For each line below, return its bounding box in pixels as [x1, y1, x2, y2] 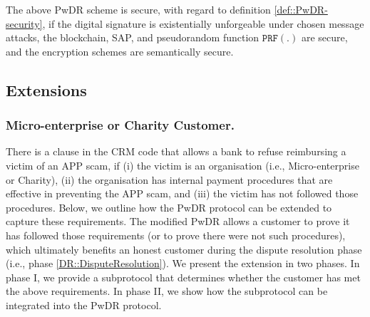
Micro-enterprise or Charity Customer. [6, 116, 235, 134]
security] [6, 16, 43, 31]
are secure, [301, 30, 348, 45]
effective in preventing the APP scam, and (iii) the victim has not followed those [6, 186, 359, 201]
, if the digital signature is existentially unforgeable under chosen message [42, 16, 364, 31]
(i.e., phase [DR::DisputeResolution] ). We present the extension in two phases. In [6, 256, 360, 271]
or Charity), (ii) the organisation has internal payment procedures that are [6, 172, 333, 187]
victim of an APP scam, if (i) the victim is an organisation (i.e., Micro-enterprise [6, 157, 359, 172]
